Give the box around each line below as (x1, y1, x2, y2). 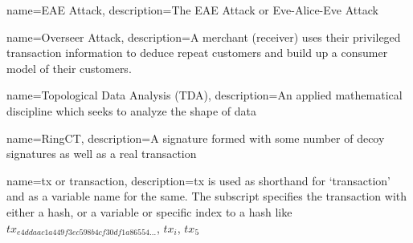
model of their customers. (6, 59, 132, 76)
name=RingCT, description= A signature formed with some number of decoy (6, 129, 385, 146)
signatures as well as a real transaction (6, 145, 197, 162)
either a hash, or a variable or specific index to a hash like (6, 203, 292, 220)
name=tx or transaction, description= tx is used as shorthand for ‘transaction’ (6, 172, 391, 188)
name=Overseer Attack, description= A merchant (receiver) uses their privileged (6, 28, 401, 45)
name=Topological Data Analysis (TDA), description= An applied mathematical (6, 87, 403, 103)
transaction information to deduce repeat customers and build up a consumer (6, 44, 388, 61)
